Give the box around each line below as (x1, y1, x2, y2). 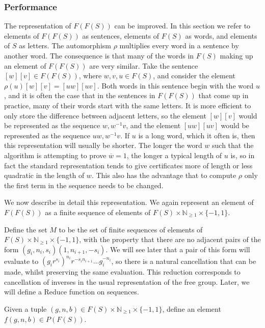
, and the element (126, 120, 181, 131)
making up (220, 50, 253, 61)
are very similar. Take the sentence (89, 60, 198, 71)
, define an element (162, 303, 221, 314)
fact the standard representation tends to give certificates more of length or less (4, 160, 253, 170)
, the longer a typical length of (126, 150, 222, 160)
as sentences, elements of (82, 30, 160, 41)
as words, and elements (185, 30, 257, 41)
